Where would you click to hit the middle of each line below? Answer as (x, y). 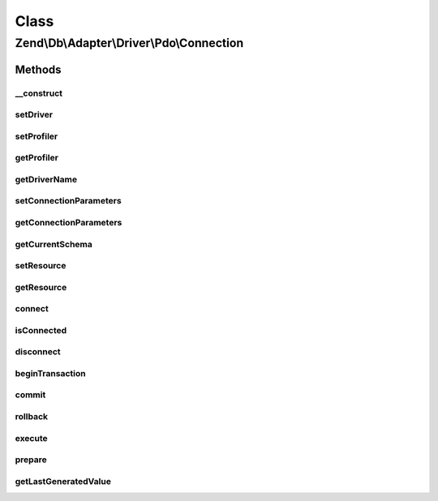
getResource (41, 287)
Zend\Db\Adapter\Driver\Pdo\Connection (129, 43)
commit (30, 395)
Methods (38, 69)
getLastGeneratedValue (63, 481)
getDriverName (46, 179)
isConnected (41, 330)
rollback (32, 417)
